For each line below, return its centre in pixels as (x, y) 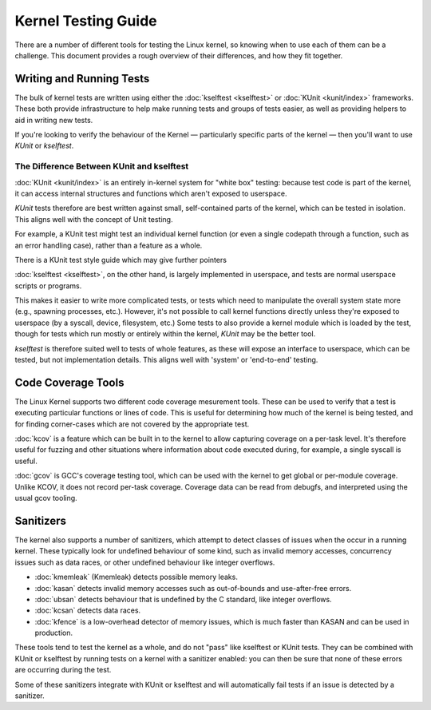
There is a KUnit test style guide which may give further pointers (121, 260)
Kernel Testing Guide (86, 21)
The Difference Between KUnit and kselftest (102, 166)
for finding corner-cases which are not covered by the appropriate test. (132, 424)
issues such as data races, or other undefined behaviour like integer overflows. (145, 562)
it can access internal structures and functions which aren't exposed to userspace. (151, 193)
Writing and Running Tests (82, 79)
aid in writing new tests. (54, 120)
